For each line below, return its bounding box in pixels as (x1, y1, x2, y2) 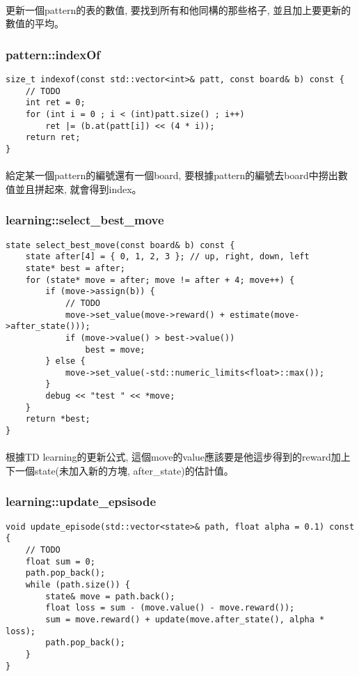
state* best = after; (25, 263, 125, 273)
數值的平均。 (6, 16, 64, 31)
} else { (45, 356, 86, 367)
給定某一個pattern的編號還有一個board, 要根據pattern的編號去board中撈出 (6, 168, 338, 183)
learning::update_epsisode (6, 493, 157, 510)
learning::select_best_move (6, 211, 164, 229)
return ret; (25, 132, 81, 143)
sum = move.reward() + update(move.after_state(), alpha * (45, 615, 325, 624)
